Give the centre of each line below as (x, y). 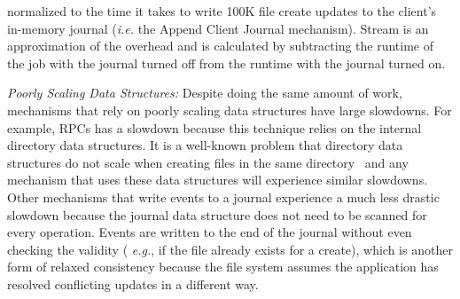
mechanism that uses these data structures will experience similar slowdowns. (218, 180)
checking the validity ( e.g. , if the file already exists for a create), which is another (230, 249)
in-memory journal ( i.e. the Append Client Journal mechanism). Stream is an (218, 28)
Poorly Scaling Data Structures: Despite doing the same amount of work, (205, 93)
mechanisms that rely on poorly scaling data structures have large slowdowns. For (230, 110)
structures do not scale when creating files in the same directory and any (208, 162)
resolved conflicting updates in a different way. (133, 283)
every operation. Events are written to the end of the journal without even (210, 232)
